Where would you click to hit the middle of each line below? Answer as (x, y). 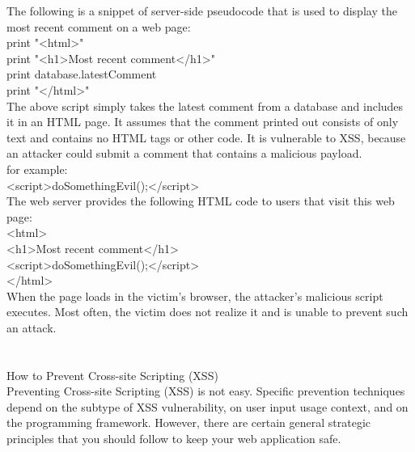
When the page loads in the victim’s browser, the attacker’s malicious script (195, 296)
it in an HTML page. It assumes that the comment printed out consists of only (203, 122)
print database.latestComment (82, 74)
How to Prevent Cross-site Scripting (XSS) (112, 375)
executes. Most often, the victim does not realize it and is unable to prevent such (207, 312)
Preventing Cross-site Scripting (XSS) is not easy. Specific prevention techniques (206, 391)
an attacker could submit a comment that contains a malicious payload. (184, 153)
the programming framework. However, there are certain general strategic (188, 422)
